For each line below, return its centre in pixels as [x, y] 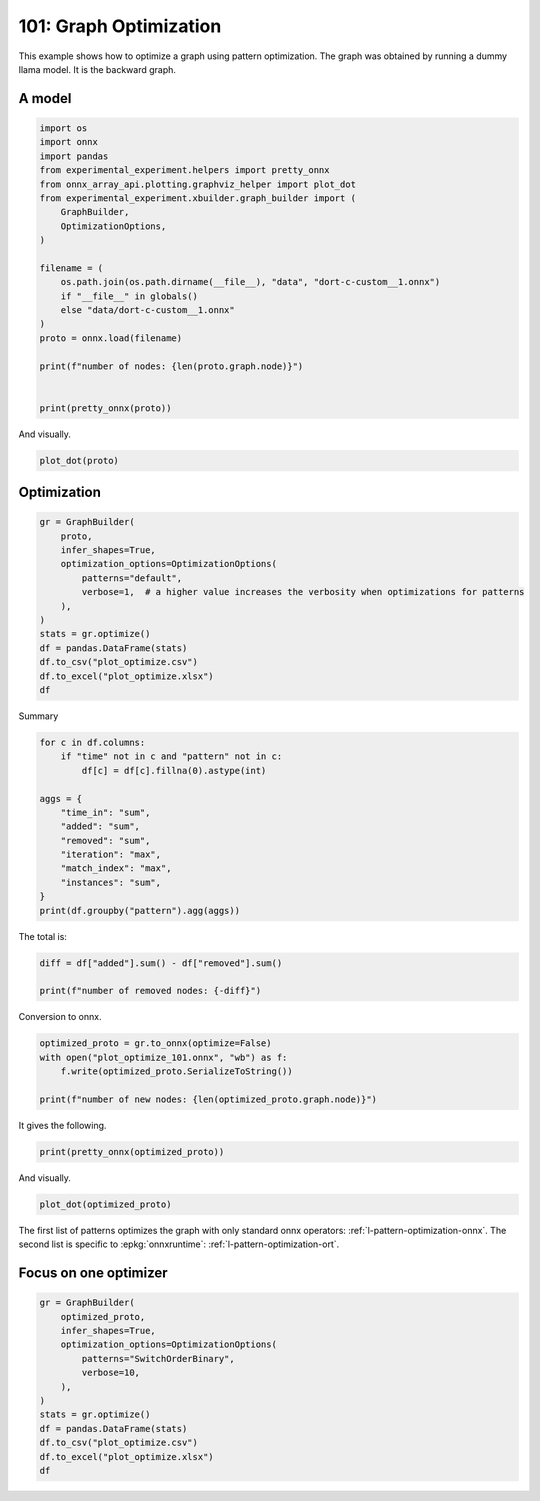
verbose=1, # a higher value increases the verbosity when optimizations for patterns [303, 592]
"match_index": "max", [116, 868]
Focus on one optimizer [93, 1273]
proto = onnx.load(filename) [111, 338]
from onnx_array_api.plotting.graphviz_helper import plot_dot [198, 184]
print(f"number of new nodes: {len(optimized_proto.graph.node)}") [208, 1099]
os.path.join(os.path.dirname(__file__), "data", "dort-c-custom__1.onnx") [250, 282]
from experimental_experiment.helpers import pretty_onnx [184, 170]
